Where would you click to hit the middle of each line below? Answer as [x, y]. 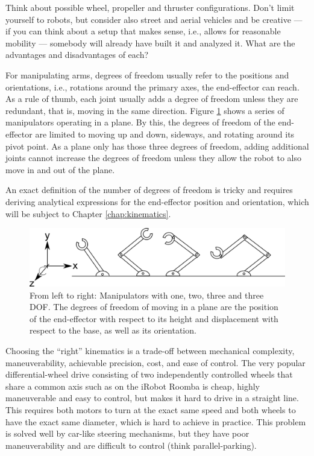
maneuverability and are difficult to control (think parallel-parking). [131, 445]
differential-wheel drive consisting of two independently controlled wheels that [149, 374]
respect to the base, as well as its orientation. [113, 330]
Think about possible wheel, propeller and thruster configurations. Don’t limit [150, 7]
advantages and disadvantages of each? [77, 55]
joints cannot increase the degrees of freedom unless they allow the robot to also [153, 158]
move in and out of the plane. [60, 169]
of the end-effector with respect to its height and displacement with [154, 318]
